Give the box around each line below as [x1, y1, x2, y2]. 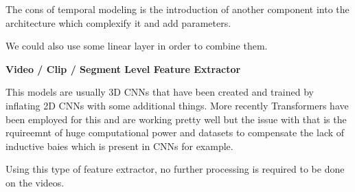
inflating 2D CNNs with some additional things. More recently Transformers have [5, 98, 349, 112]
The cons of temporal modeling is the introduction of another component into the [5, 2, 350, 16]
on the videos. [5, 175, 65, 189]
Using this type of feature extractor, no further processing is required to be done [5, 162, 345, 176]
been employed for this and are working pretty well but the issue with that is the [5, 111, 347, 126]
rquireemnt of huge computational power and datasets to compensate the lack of [5, 125, 345, 140]
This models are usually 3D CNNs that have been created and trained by [5, 85, 314, 99]
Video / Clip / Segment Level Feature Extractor [5, 61, 241, 76]
